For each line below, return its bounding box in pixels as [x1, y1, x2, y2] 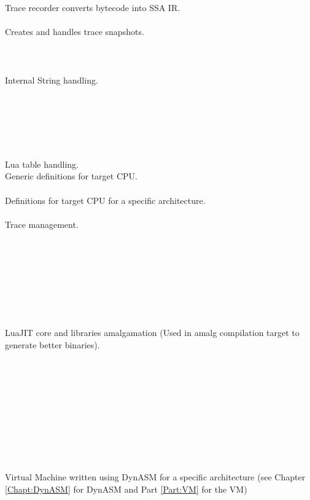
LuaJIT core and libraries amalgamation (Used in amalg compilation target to [5, 326, 300, 339]
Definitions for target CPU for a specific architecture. [5, 193, 206, 206]
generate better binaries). [5, 338, 100, 351]
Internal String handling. [5, 73, 98, 86]
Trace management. [5, 217, 79, 230]
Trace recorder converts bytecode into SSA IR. [5, 1, 180, 14]
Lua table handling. [5, 157, 79, 170]
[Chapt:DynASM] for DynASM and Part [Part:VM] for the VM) [5, 482, 247, 495]
